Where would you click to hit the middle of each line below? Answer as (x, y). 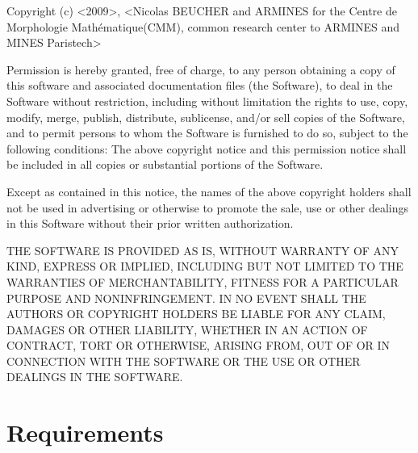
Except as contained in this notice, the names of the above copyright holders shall (209, 191)
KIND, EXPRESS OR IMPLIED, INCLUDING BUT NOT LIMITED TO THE (205, 266)
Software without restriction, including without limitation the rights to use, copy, (207, 101)
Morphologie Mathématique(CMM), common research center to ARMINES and (203, 26)
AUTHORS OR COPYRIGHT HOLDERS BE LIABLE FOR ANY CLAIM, (196, 314)
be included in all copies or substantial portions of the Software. (165, 164)
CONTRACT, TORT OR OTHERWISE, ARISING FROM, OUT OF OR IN (199, 345)
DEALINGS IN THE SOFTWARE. (95, 377)
